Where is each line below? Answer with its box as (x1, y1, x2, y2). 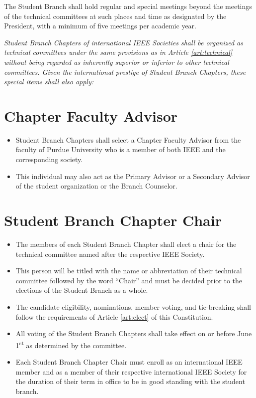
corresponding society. (15, 154, 83, 165)
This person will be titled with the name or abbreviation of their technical (15, 265, 242, 276)
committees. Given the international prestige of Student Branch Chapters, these (4, 66, 246, 77)
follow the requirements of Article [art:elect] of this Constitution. (15, 311, 213, 322)
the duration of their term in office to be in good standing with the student (15, 376, 245, 387)
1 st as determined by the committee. (15, 338, 127, 350)
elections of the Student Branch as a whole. (15, 285, 148, 295)
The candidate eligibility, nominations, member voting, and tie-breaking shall (15, 301, 251, 312)
